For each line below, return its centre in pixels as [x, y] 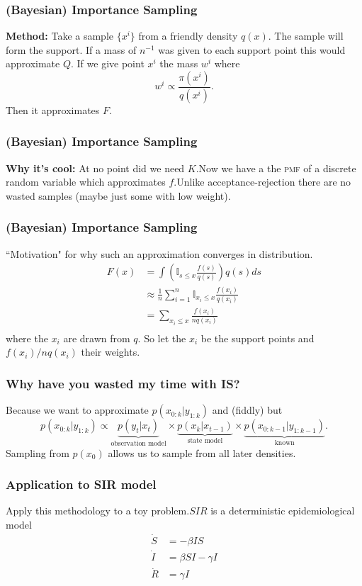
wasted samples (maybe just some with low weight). [118, 195]
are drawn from [97, 338]
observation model [138, 444]
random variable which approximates [86, 182]
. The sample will [306, 36]
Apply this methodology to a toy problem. [98, 511]
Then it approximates [53, 109]
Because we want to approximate [77, 410]
